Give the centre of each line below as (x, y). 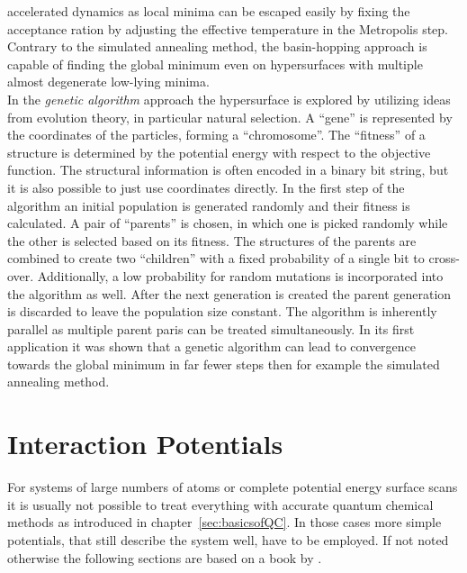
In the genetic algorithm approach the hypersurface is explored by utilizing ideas (229, 99)
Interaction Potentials (145, 444)
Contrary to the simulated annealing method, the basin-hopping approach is (217, 46)
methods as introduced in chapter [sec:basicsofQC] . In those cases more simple (225, 522)
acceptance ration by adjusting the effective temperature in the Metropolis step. (228, 28)
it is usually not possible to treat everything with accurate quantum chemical (220, 504)
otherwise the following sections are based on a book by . (165, 557)
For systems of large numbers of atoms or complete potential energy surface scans (233, 487)
